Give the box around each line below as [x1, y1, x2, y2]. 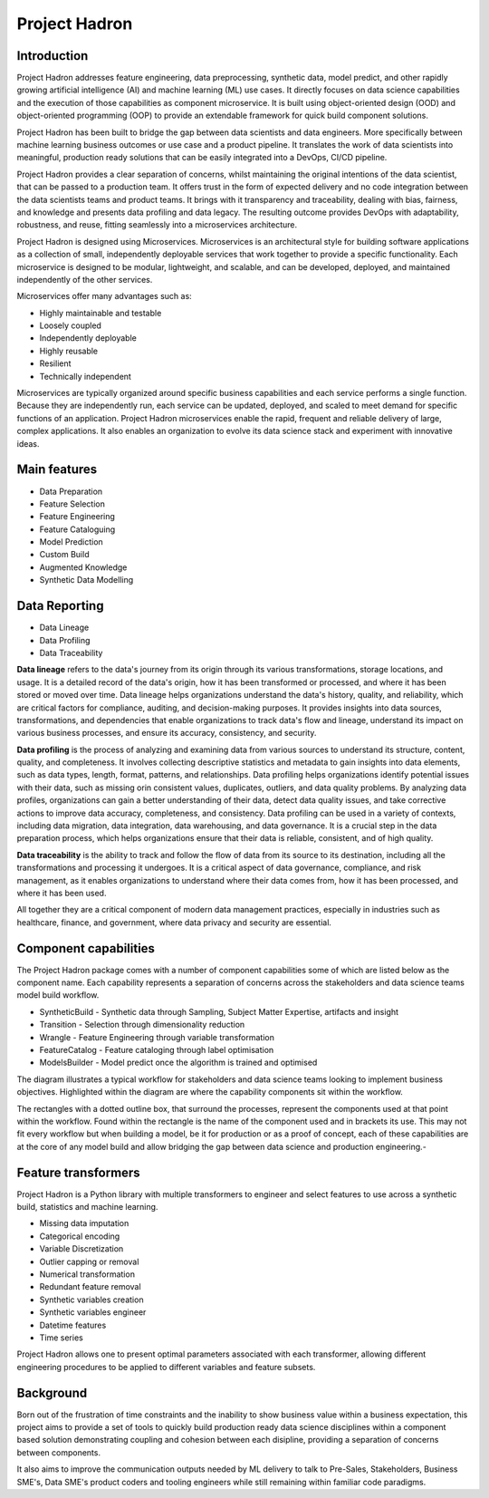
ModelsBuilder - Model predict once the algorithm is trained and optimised [39, 1057, 318, 1068]
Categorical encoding [39, 1231, 120, 1242]
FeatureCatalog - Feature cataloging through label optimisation [39, 1045, 274, 1055]
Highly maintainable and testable [39, 307, 162, 318]
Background [16, 1385, 88, 1400]
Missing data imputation [39, 1218, 129, 1229]
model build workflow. [16, 990, 100, 1000]
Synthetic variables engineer [39, 1307, 147, 1318]
